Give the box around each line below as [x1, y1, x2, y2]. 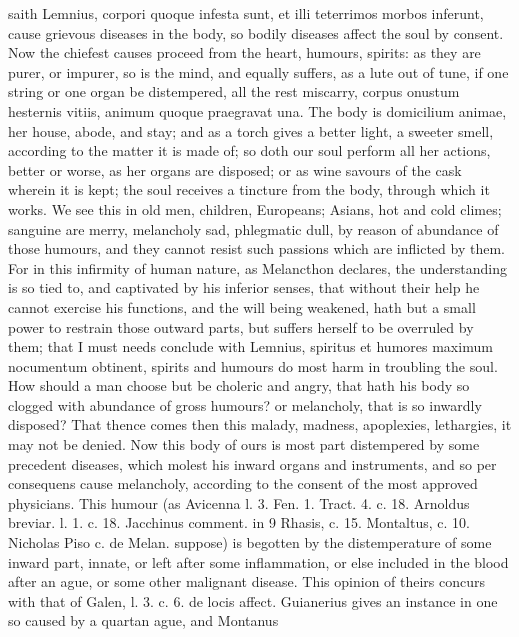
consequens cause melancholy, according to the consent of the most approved [8, 473, 478, 494]
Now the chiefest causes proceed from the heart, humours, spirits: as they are [8, 42, 481, 63]
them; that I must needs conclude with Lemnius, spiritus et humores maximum [8, 336, 493, 357]
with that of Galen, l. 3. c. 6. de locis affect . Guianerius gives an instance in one [8, 590, 498, 611]
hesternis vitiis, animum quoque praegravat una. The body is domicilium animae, [8, 100, 507, 121]
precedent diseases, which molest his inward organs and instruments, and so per [8, 453, 497, 474]
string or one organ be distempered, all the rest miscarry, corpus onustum [8, 81, 460, 102]
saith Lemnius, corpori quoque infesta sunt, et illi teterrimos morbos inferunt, [8, 3, 484, 23]
